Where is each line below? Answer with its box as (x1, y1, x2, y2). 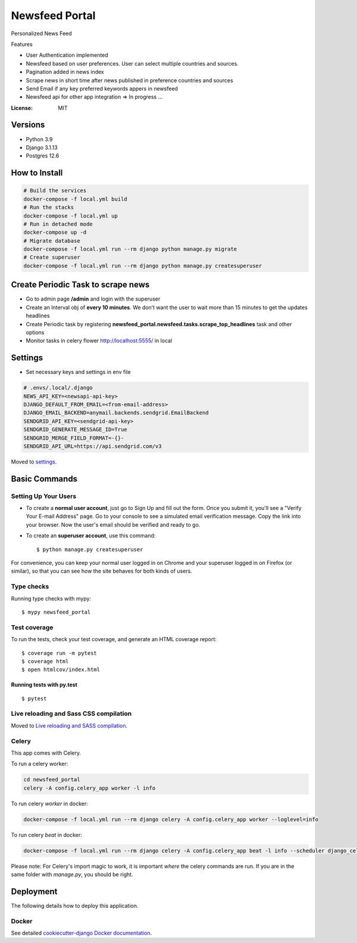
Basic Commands (11, 474, 77, 484)
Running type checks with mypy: (11, 595, 92, 602)
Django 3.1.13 (26, 144, 58, 151)
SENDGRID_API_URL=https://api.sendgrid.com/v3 (23, 443, 162, 450)
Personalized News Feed (11, 30, 73, 37)
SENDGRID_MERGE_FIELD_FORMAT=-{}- (23, 434, 124, 441)
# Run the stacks (23, 204, 74, 211)
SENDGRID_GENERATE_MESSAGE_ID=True (23, 426, 127, 433)
